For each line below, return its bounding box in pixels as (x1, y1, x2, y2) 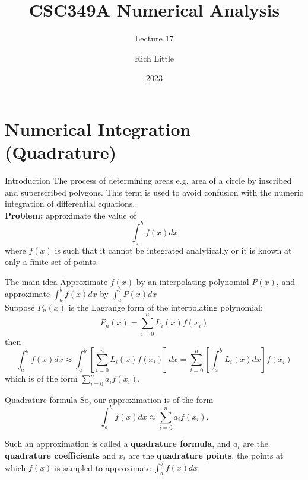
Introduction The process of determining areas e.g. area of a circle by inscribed (5, 174, 292, 187)
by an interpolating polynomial (136, 275, 249, 287)
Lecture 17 (135, 32, 174, 44)
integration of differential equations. (5, 197, 135, 210)
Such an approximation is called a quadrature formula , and (5, 437, 231, 450)
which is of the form (5, 372, 78, 385)
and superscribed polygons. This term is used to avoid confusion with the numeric (5, 185, 303, 198)
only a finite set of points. (5, 255, 99, 268)
